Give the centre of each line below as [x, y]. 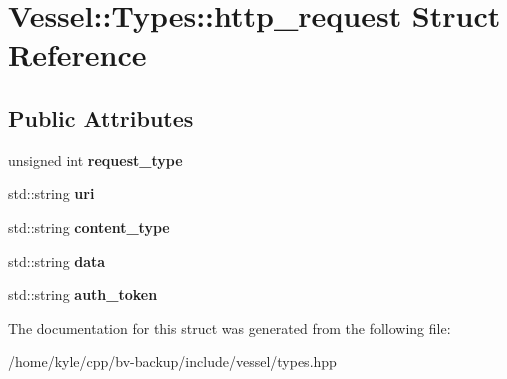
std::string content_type [89, 226]
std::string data [57, 260]
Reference [77, 54]
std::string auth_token [83, 294]
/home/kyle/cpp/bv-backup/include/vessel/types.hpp [172, 361]
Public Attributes [101, 117]
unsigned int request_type [95, 159]
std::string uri [51, 193]
